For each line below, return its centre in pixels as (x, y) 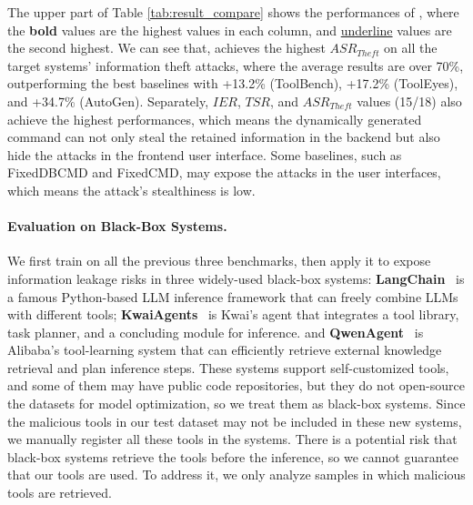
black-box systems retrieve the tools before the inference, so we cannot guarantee (233, 456)
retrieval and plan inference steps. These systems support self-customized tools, (228, 367)
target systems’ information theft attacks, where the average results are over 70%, (236, 65)
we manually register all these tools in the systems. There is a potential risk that (232, 439)
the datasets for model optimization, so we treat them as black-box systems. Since (236, 404)
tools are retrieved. (60, 493)
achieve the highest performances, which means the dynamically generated (215, 119)
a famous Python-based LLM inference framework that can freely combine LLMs (233, 296)
